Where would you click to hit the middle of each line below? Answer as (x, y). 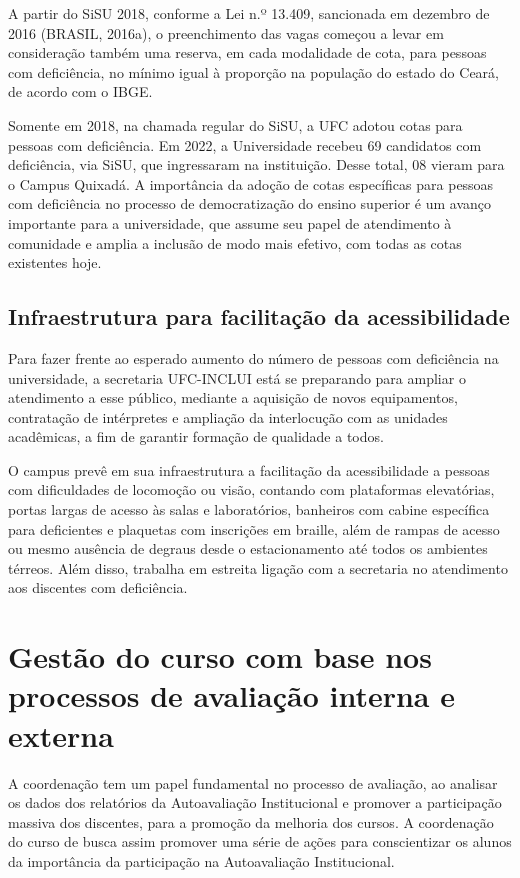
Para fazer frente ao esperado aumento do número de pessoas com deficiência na (253, 357)
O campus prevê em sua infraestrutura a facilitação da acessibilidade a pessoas (249, 469)
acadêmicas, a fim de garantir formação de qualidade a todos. (196, 436)
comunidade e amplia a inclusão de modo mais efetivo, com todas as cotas (235, 242)
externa (61, 734)
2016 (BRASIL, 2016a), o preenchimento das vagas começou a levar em (226, 32)
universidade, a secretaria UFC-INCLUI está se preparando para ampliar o (237, 377)
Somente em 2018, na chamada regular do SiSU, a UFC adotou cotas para (235, 124)
